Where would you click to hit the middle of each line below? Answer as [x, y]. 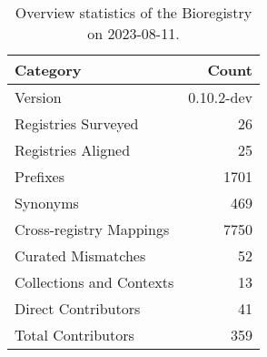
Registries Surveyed [77, 123]
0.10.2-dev [220, 97]
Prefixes [40, 176]
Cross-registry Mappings [92, 229]
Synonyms [47, 203]
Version [38, 97]
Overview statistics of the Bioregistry [133, 12]
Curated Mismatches [80, 255]
